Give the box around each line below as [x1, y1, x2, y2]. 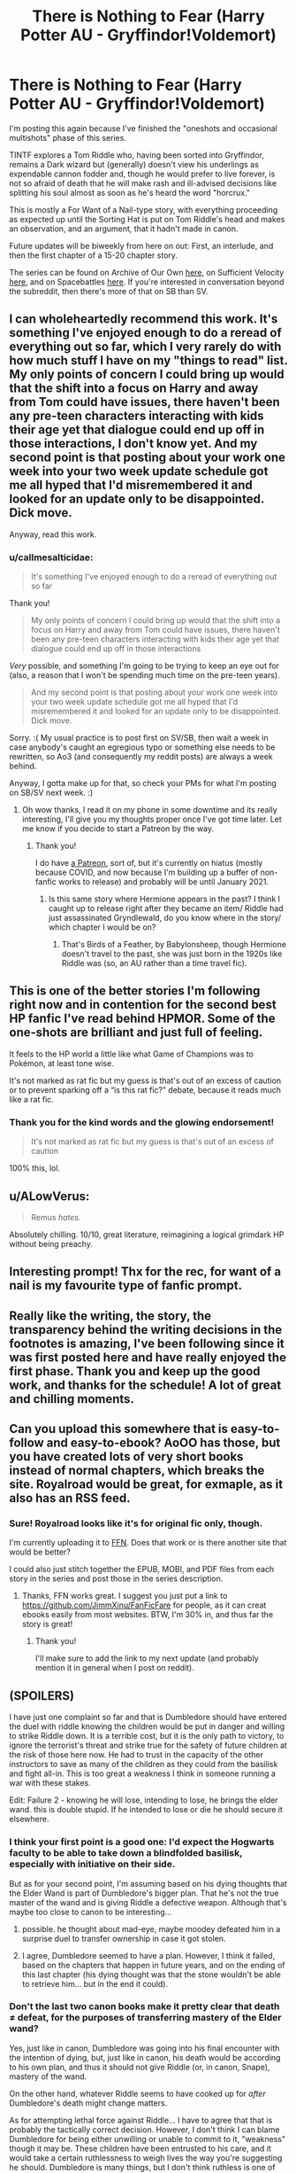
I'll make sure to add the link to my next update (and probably [34, 1653, 259, 1663]
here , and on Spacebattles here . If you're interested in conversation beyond [9, 276, 285, 287]
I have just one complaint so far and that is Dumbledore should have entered [9, 1712, 287, 1723]
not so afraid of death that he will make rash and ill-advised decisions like [9, 177, 277, 188]
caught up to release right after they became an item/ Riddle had [48, 903, 285, 914]
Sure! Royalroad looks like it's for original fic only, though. [9, 1517, 263, 1530]
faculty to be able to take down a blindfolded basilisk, [9, 1847, 243, 1859]
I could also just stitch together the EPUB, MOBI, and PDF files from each [9, 1564, 275, 1575]
